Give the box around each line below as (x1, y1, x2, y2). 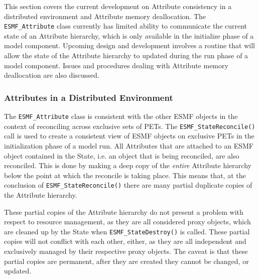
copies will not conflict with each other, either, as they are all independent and (4, 236, 246, 246)
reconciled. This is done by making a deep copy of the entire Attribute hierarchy (4, 160, 251, 171)
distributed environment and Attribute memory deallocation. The (4, 11, 206, 21)
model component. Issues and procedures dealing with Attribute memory (4, 60, 228, 70)
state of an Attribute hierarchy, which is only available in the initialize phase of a (4, 30, 254, 41)
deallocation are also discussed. (4, 70, 99, 80)
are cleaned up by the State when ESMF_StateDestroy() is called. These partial (4, 226, 250, 236)
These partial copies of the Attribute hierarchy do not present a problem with (4, 206, 243, 217)
